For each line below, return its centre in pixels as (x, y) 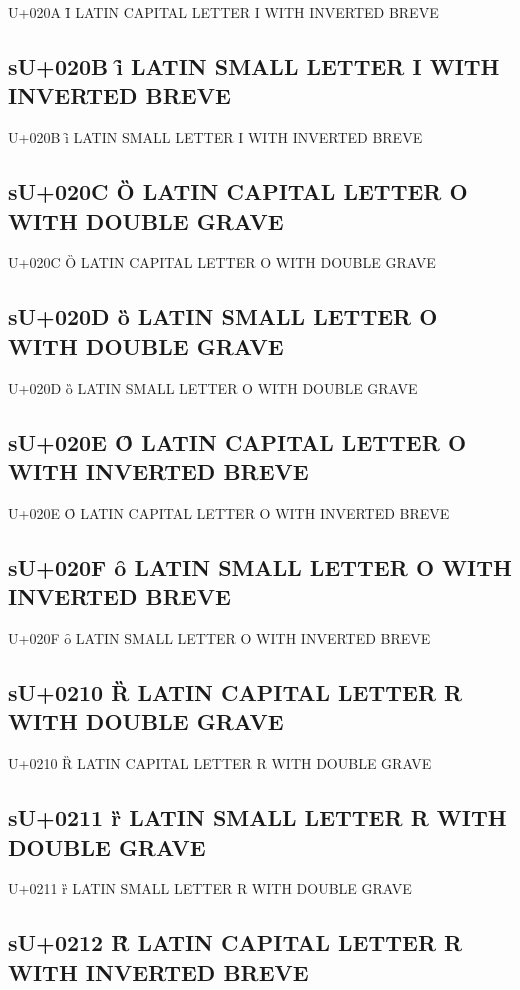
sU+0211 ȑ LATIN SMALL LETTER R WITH (257, 817)
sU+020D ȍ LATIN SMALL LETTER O (223, 316)
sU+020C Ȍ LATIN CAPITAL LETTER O (238, 191)
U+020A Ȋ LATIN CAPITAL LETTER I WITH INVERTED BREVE (223, 12)
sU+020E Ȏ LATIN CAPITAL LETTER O (237, 441)
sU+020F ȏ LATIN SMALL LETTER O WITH (260, 566)
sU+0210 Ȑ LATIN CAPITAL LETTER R (235, 691)
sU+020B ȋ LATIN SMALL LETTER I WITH (254, 65)
